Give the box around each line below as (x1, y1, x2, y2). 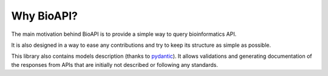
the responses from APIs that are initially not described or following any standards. (11, 61, 218, 68)
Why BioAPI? (11, 9, 78, 22)
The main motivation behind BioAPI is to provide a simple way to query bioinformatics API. (11, 30, 237, 38)
